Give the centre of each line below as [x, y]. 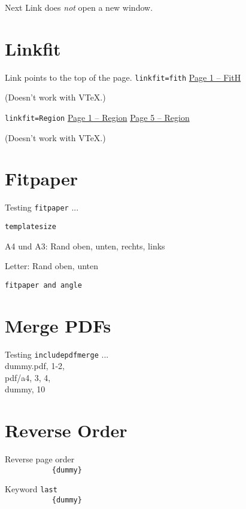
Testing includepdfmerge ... [57, 354]
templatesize [31, 227]
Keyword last [31, 489]
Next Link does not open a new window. [79, 7]
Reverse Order [66, 430]
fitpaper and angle [43, 285]
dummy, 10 [25, 389]
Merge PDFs [58, 325]
